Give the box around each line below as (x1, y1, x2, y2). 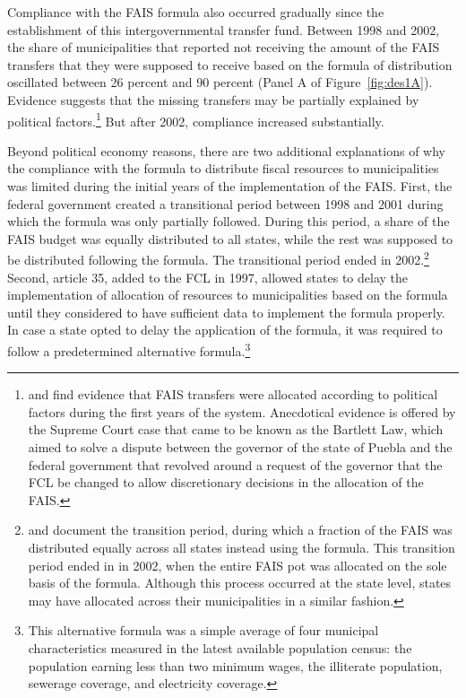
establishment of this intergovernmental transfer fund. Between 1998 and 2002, (7, 20, 440, 39)
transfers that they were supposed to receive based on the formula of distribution (7, 55, 453, 74)
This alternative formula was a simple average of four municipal (28, 621, 379, 640)
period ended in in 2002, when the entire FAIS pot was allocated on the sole (28, 555, 447, 574)
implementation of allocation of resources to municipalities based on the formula (7, 285, 448, 304)
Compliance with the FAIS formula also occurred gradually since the (7, 3, 384, 21)
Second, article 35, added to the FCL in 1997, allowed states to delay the (7, 267, 408, 286)
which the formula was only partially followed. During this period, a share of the (7, 212, 450, 231)
